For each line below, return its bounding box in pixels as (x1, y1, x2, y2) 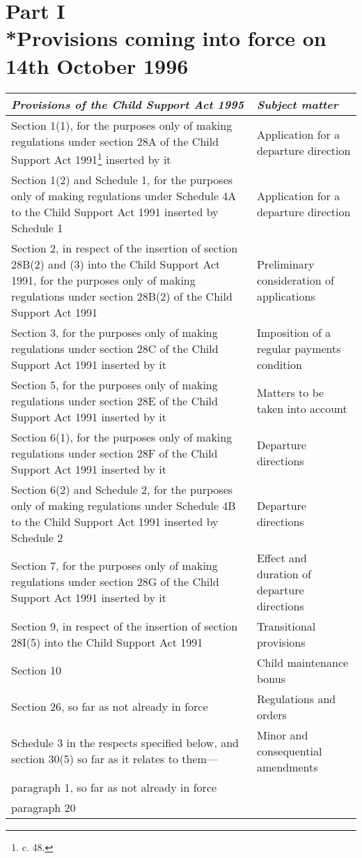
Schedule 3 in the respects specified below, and (11, 735, 239, 751)
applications (256, 287, 315, 304)
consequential (256, 742, 322, 759)
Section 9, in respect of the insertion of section (11, 617, 238, 634)
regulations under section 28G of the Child (11, 573, 219, 590)
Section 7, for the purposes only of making (11, 557, 218, 574)
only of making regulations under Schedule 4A (11, 187, 237, 204)
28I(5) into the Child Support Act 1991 (11, 633, 203, 650)
